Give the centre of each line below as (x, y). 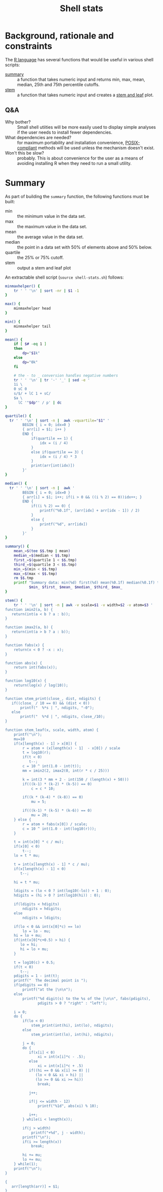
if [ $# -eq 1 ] (30, 344)
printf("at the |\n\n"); (48, 990)
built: (10, 201)
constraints (29, 46)
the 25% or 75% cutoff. (41, 257)
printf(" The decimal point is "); (51, 980)
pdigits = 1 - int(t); (37, 976)
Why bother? (18, 122)
